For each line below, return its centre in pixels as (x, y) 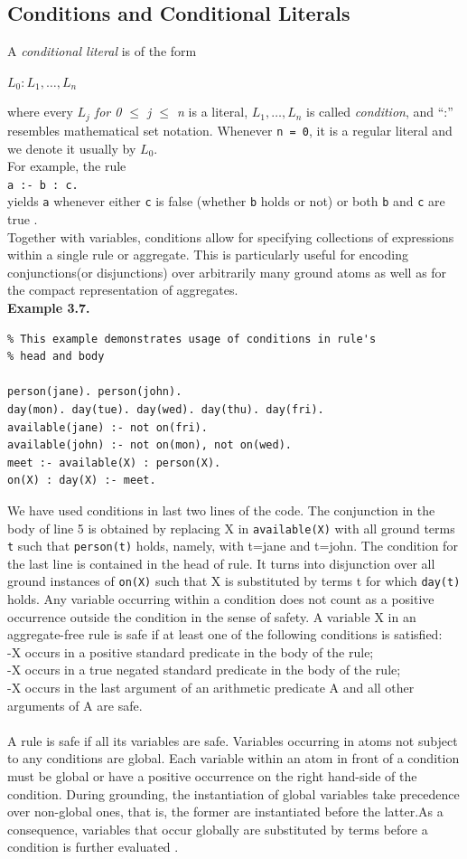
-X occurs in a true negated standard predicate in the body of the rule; (204, 670)
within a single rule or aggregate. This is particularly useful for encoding (208, 255)
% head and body (56, 357)
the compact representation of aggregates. (123, 290)
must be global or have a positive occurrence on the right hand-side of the (212, 776)
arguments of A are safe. (75, 705)
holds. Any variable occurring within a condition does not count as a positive (221, 599)
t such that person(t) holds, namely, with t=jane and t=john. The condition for (233, 546)
